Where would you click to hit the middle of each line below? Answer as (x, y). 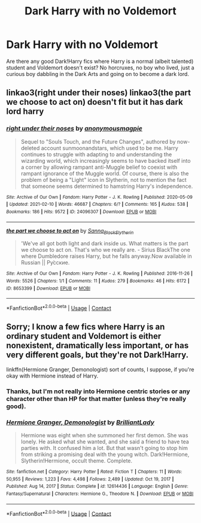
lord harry (25, 112)
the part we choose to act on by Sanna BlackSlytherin (70, 231)
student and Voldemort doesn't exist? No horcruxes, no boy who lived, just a (100, 68)
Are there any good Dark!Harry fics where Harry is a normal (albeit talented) (100, 61)
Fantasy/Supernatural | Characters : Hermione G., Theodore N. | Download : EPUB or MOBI (100, 494)
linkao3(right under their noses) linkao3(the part (99, 93)
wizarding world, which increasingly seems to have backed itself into (106, 160)
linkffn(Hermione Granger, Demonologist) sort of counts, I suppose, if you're (100, 369)
